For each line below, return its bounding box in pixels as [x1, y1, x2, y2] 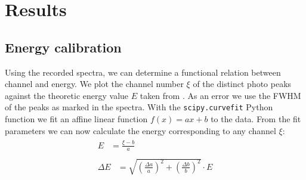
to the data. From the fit [211, 113, 301, 125]
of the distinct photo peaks [193, 77, 292, 90]
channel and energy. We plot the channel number [5, 77, 184, 90]
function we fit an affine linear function [5, 113, 148, 125]
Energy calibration [5, 38, 122, 56]
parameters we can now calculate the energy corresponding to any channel [5, 124, 276, 136]
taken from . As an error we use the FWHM [140, 89, 301, 101]
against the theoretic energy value [5, 89, 129, 101]
